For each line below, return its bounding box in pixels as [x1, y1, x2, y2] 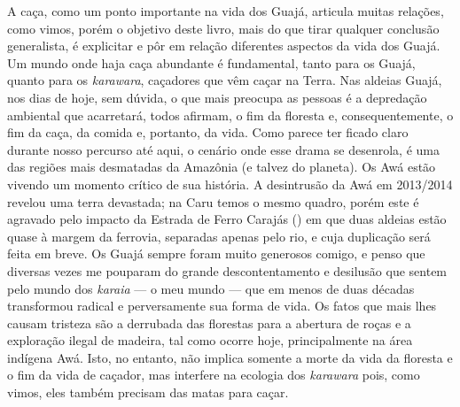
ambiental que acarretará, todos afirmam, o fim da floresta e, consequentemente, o [7, 105, 454, 124]
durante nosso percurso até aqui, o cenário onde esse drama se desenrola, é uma [7, 140, 440, 158]
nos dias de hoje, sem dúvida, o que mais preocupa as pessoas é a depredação [7, 88, 427, 106]
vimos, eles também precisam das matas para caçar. [7, 383, 289, 402]
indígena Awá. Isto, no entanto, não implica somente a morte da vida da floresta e [7, 348, 453, 366]
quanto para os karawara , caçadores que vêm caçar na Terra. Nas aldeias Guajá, [7, 71, 442, 89]
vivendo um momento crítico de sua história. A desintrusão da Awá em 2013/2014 [7, 174, 453, 193]
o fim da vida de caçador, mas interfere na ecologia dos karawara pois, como [7, 365, 420, 384]
